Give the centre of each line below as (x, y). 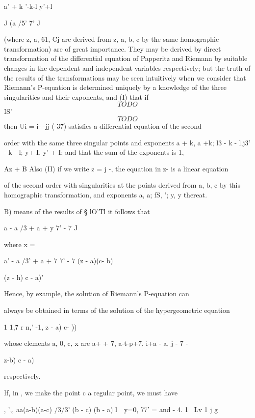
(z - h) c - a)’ (24, 277)
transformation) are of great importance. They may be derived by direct (113, 48)
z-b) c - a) (19, 359)
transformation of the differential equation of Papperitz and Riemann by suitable (126, 58)
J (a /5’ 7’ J (22, 22)
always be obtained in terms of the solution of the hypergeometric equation (117, 310)
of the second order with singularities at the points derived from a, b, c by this (122, 185)
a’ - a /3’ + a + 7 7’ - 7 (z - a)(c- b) (59, 261)
